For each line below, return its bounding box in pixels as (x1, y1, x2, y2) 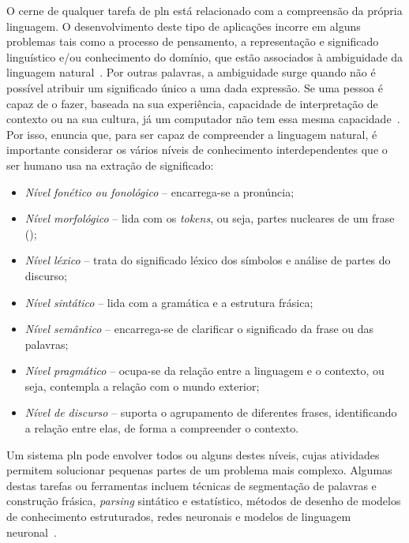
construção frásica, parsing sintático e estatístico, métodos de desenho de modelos (6, 492, 401, 509)
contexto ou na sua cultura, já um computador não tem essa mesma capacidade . (6, 110, 400, 127)
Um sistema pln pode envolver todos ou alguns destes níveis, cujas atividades (6, 446, 380, 462)
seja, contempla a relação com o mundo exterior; (24, 377, 260, 394)
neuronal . (6, 523, 57, 540)
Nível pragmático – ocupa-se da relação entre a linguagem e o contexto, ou (24, 362, 385, 379)
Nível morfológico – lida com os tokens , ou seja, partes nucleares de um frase (24, 210, 395, 227)
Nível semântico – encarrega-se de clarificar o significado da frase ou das (24, 320, 374, 337)
